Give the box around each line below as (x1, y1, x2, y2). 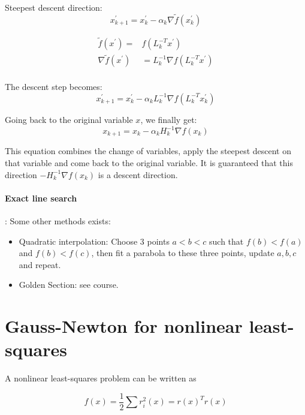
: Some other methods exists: (5, 215, 111, 227)
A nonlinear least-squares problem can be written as (5, 372, 197, 384)
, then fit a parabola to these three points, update (91, 246, 274, 259)
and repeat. (19, 258, 61, 270)
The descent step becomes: (5, 80, 102, 93)
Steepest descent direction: (5, 1, 102, 13)
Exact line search (5, 191, 77, 204)
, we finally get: (140, 113, 197, 125)
